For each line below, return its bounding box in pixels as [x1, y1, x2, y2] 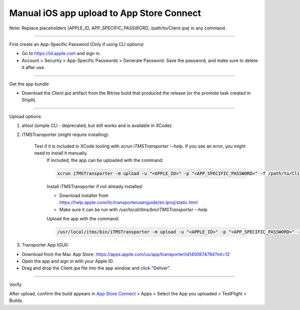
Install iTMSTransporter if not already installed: [46, 183, 143, 189]
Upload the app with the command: [46, 215, 119, 222]
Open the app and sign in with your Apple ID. [21, 258, 114, 264]
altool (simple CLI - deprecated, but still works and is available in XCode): [21, 122, 173, 128]
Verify [9, 281, 22, 287]
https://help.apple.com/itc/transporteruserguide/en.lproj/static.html [59, 199, 198, 205]
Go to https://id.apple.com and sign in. [21, 50, 101, 56]
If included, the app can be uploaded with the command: [46, 157, 163, 163]
